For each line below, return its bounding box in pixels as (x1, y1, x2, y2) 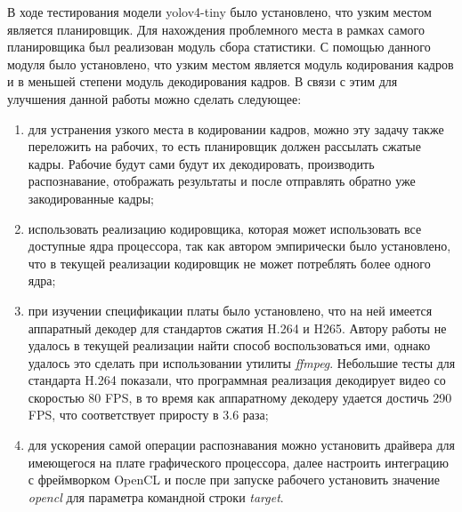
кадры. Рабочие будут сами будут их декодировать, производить (28, 154, 375, 172)
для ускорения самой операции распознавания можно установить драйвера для (28, 436, 455, 454)
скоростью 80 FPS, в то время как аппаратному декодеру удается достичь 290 (28, 388, 452, 406)
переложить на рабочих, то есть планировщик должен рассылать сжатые (28, 137, 421, 156)
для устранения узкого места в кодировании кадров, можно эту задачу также (28, 119, 444, 138)
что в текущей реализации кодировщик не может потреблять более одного (28, 253, 431, 272)
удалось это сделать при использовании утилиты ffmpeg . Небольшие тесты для (28, 353, 456, 372)
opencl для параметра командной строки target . (28, 487, 284, 506)
